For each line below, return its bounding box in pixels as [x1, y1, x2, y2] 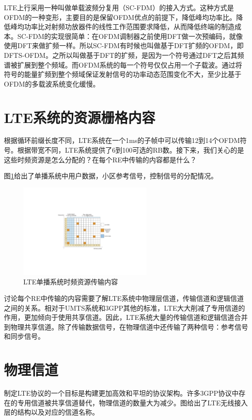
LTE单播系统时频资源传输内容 [23, 277, 118, 287]
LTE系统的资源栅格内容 [4, 107, 156, 127]
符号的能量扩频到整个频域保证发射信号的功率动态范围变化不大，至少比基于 [4, 69, 241, 79]
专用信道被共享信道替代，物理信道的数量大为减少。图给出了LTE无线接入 [17, 397, 248, 407]
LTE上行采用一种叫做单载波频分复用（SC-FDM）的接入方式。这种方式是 [4, 2, 234, 12]
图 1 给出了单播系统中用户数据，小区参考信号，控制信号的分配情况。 [4, 171, 218, 181]
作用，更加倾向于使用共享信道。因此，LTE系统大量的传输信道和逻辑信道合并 [4, 312, 248, 322]
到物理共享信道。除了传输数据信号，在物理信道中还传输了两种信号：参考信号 [4, 321, 248, 332]
